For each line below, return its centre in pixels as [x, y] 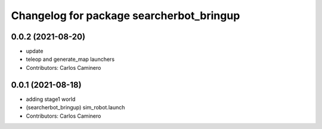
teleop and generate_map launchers [70, 59]
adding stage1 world [51, 99]
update [35, 51]
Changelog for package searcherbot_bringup [126, 16]
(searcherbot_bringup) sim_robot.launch [75, 107]
